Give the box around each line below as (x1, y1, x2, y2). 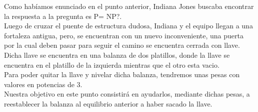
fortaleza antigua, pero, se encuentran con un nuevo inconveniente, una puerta (4, 30, 243, 40)
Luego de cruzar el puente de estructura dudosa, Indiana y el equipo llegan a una (4, 20, 253, 31)
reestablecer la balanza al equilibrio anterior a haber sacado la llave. (4, 98, 212, 109)
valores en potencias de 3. (4, 79, 82, 89)
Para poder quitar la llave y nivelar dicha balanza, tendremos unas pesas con (4, 69, 240, 80)
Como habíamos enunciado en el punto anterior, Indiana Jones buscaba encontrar (4, 1, 254, 11)
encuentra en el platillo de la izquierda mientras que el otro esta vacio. (4, 59, 219, 70)
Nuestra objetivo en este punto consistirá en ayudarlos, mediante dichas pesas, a (4, 89, 250, 99)
